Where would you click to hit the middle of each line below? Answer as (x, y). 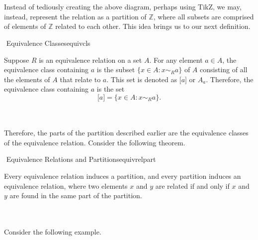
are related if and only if (192, 185)
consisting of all (224, 69)
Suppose (17, 60)
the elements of (27, 79)
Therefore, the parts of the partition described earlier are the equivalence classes (126, 133)
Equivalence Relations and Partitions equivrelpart (81, 159)
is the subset (116, 69)
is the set (111, 89)
